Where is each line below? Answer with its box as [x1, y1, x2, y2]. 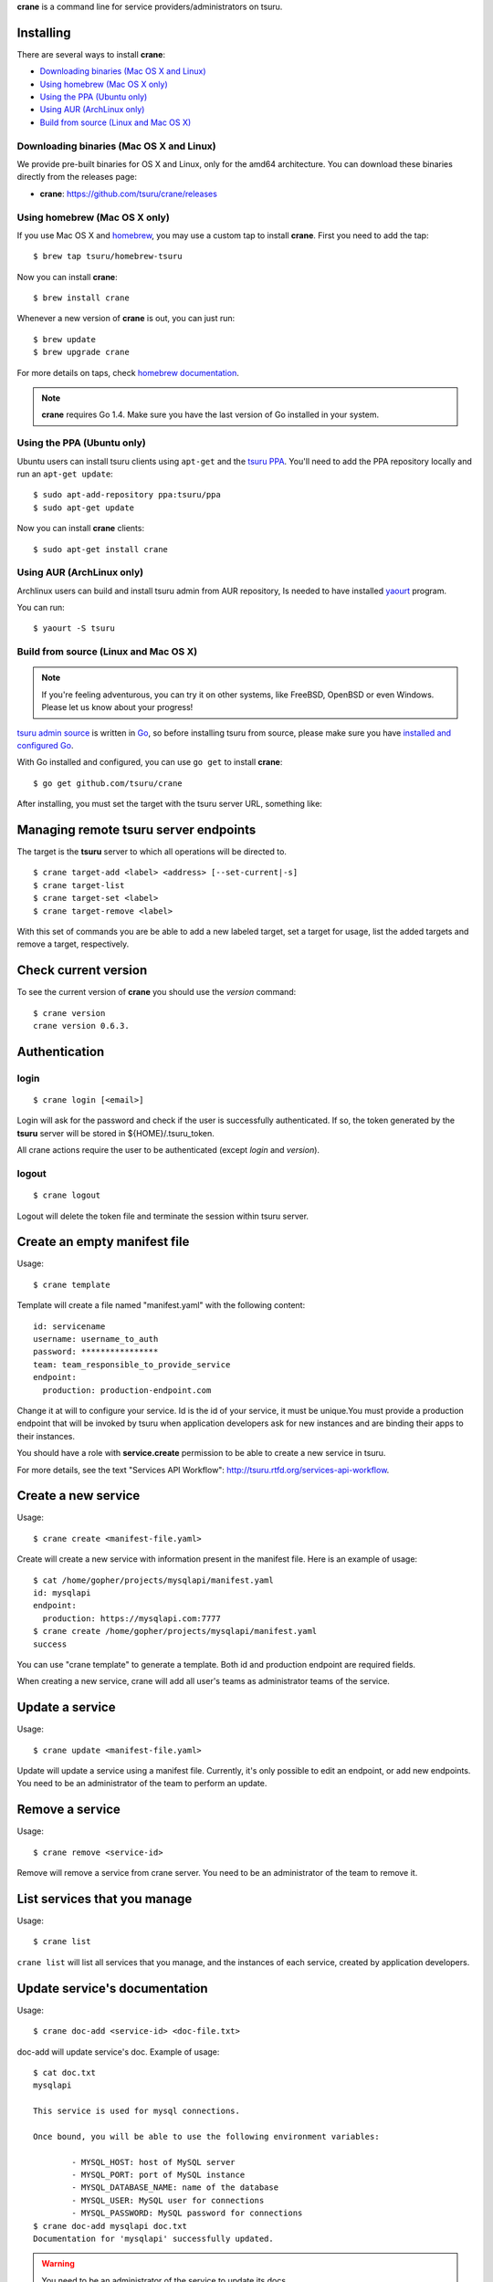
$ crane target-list [33, 880, 125, 890]
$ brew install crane [33, 293, 130, 303]
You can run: [16, 602, 66, 613]
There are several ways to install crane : [16, 48, 166, 59]
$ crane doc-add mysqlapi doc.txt [33, 2221, 187, 2231]
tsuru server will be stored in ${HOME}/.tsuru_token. [16, 1127, 215, 1138]
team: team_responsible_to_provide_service [33, 1359, 231, 1369]
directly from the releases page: [16, 172, 137, 183]
